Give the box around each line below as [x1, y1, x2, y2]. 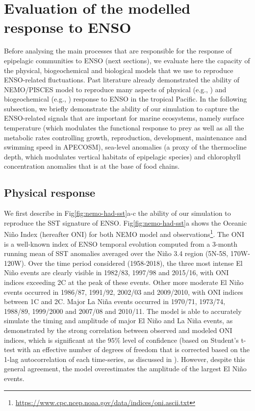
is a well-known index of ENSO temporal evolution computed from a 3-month [4, 238, 237, 249]
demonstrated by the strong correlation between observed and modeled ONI [4, 325, 232, 335]
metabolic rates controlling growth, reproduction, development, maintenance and [4, 132, 247, 142]
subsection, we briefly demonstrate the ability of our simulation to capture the [4, 103, 239, 113]
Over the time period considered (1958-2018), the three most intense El [28, 257, 243, 268]
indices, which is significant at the [4, 334, 106, 345]
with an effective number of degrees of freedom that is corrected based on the [17, 344, 250, 355]
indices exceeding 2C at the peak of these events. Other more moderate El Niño [4, 277, 244, 287]
